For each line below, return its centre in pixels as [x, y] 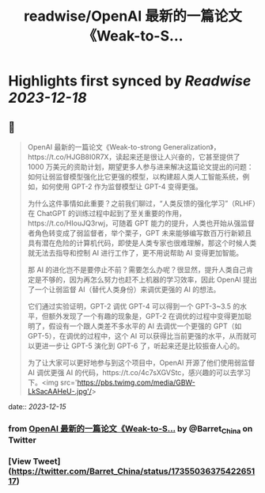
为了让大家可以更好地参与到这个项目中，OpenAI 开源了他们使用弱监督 [141, 362]
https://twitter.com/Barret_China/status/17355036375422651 [133, 472]
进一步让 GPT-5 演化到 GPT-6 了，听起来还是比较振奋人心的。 [143, 346]
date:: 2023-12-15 [37, 407]
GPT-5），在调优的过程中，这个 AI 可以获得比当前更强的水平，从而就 [139, 336]
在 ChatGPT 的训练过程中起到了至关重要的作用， [107, 213]
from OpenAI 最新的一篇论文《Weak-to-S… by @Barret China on [131, 429]
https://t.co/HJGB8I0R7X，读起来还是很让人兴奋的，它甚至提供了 [134, 157]
